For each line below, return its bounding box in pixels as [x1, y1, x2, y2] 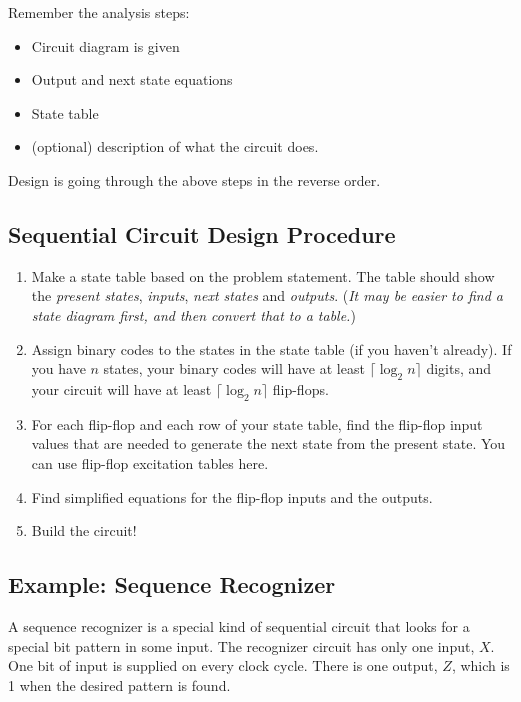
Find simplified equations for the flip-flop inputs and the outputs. [31, 486, 433, 507]
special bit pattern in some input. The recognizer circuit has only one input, [8, 635, 475, 656]
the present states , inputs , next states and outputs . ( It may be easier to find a [31, 285, 503, 306]
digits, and [426, 358, 492, 379]
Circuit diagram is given [31, 35, 180, 56]
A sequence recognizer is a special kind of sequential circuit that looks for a [8, 615, 470, 636]
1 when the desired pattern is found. [8, 674, 231, 695]
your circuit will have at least [31, 378, 212, 399]
